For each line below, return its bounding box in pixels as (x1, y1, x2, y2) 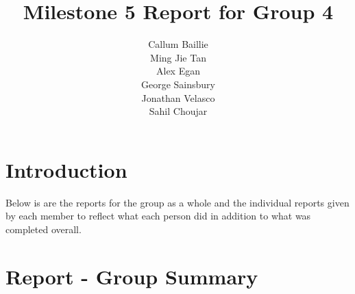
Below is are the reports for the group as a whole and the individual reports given (5, 195, 350, 209)
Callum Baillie (148, 37, 208, 51)
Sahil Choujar (149, 104, 208, 118)
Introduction (5, 155, 127, 183)
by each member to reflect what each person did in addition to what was (5, 209, 311, 223)
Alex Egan (156, 64, 200, 78)
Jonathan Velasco (141, 90, 215, 105)
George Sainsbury (141, 77, 215, 91)
